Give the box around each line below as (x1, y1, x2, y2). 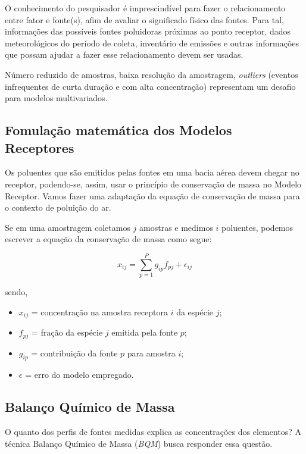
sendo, (5, 286, 28, 298)
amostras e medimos (139, 221, 213, 233)
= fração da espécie (32, 326, 103, 339)
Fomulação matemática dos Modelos (5, 121, 232, 139)
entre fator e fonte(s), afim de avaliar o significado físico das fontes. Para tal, (5, 13, 284, 26)
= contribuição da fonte (31, 346, 118, 359)
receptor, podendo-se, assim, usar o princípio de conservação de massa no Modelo (5, 177, 302, 190)
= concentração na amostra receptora (31, 305, 168, 318)
